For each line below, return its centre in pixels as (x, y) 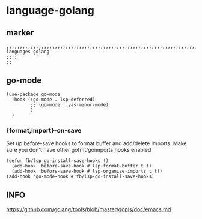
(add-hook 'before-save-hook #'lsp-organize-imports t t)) (87, 172)
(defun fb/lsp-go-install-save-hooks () (58, 161)
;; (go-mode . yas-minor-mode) (70, 105)
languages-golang (28, 52)
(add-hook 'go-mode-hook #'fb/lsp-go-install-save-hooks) (80, 177)
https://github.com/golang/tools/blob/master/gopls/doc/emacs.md (89, 209)
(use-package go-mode (33, 94)
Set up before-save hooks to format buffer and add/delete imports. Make (96, 143)
